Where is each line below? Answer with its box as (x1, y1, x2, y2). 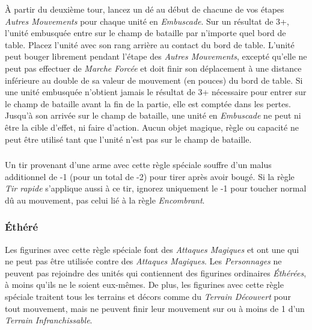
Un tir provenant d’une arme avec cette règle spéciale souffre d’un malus (5, 158, 272, 171)
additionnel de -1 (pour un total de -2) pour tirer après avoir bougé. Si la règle (5, 170, 295, 182)
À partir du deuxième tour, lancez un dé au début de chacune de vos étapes (5, 3, 284, 15)
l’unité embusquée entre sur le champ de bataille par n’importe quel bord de (5, 26, 286, 39)
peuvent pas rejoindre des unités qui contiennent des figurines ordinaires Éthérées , (5, 266, 307, 279)
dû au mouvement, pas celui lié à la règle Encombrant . (5, 193, 205, 206)
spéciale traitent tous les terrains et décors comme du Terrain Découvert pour (5, 290, 291, 303)
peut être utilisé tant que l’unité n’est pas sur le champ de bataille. (5, 132, 252, 145)
